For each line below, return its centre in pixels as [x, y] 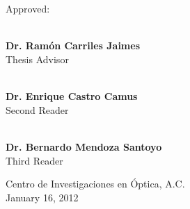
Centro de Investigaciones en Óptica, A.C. [95, 184]
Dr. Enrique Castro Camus [72, 96]
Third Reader [34, 160]
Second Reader [37, 109]
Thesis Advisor [37, 59]
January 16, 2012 [42, 197]
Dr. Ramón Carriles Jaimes [73, 45]
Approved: [28, 9]
